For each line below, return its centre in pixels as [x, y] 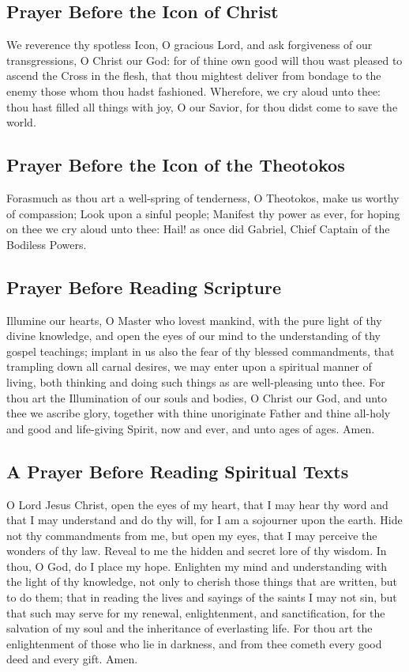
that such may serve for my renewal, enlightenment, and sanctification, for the [196, 612]
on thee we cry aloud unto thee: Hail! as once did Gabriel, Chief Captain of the [198, 229]
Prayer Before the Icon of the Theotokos [176, 165]
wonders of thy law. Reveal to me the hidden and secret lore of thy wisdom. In [197, 551]
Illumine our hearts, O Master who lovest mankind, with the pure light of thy [194, 320]
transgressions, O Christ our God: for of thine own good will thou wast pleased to [204, 60]
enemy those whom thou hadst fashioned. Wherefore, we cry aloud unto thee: [194, 91]
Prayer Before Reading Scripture [144, 287]
